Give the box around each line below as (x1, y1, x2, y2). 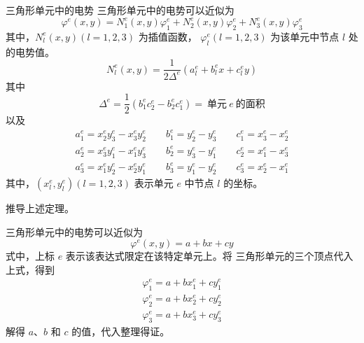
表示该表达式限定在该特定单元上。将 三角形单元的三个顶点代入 (65, 248, 353, 263)
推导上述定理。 (6, 200, 74, 215)
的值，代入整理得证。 (71, 324, 170, 339)
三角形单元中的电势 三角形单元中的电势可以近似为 (6, 3, 234, 17)
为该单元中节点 (270, 29, 339, 43)
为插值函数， (138, 29, 197, 43)
